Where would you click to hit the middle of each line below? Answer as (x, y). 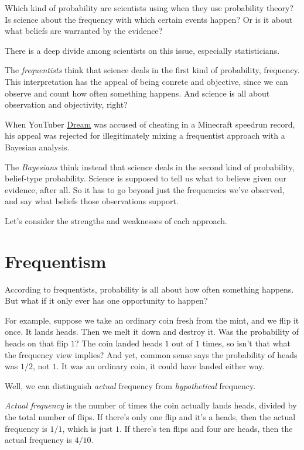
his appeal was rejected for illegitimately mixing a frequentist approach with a (145, 135)
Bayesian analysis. (37, 147)
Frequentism (56, 261)
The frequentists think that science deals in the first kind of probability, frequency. (152, 70)
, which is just (88, 428)
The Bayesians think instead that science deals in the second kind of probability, (150, 166)
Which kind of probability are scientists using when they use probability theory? (149, 8)
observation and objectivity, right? (66, 104)
